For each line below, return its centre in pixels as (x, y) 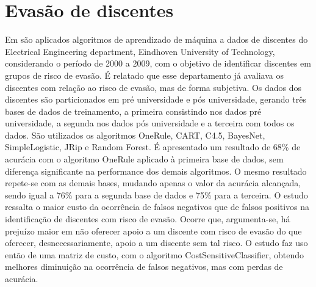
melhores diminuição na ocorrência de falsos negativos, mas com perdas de (144, 267)
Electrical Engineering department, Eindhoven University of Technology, (140, 51)
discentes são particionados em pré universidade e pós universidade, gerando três (156, 99)
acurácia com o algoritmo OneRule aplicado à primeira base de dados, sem (144, 159)
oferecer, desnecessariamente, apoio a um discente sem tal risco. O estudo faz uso (156, 243)
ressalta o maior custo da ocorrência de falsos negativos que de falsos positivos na (157, 207)
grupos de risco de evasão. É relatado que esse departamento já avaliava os (144, 75)
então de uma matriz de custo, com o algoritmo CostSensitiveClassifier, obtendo (155, 254)
